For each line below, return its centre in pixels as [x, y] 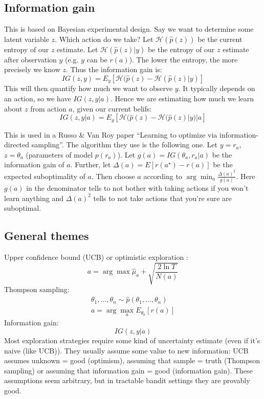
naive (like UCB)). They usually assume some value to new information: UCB [126, 350]
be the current [220, 39]
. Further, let [91, 164]
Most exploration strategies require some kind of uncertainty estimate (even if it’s [132, 340]
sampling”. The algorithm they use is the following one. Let [124, 145]
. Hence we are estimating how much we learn [182, 98]
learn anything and [34, 198]
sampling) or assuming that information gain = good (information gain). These [128, 370]
